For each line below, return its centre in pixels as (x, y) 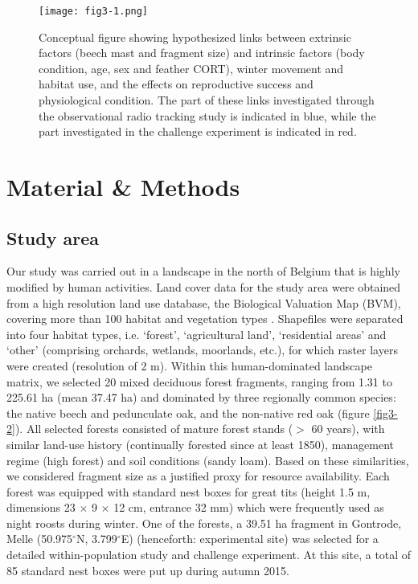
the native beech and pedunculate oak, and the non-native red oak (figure (188, 412)
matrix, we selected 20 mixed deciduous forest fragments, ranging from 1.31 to (199, 381)
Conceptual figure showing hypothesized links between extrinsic (195, 37)
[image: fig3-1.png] (94, 11)
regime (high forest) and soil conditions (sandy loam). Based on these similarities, (208, 460)
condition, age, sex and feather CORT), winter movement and (191, 68)
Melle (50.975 (40, 539)
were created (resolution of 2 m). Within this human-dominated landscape (189, 365)
